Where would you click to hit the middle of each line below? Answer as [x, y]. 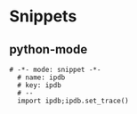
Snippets [43, 16]
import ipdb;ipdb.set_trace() [73, 101]
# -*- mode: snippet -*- [55, 69]
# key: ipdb [40, 85]
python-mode [48, 49]
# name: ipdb [41, 77]
